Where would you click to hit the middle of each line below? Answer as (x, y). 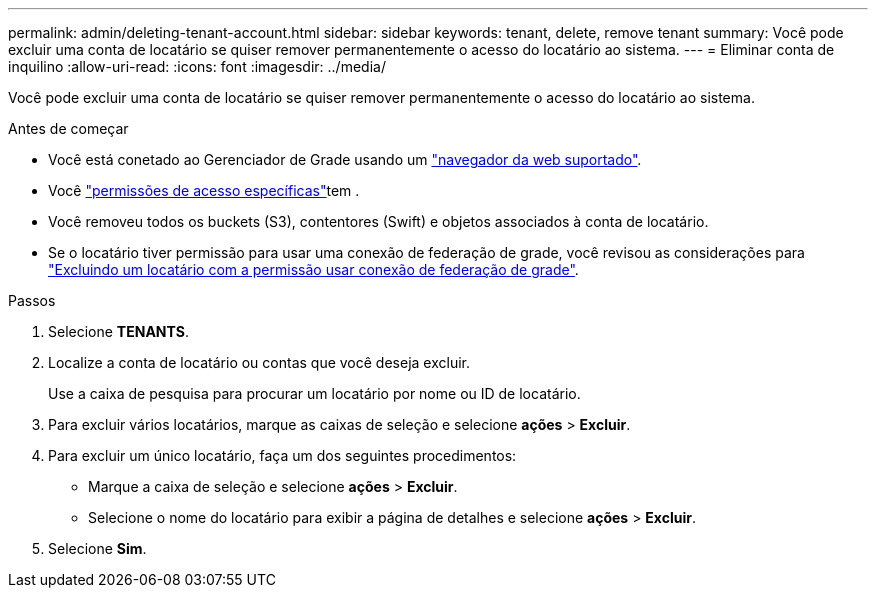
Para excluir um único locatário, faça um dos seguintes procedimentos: (282, 455)
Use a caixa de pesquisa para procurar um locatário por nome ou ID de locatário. (314, 393)
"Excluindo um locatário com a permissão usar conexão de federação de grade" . (313, 269)
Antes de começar (68, 128)
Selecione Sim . (97, 548)
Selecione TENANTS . (118, 331)
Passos (32, 300)
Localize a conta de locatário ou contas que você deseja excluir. (259, 362)
